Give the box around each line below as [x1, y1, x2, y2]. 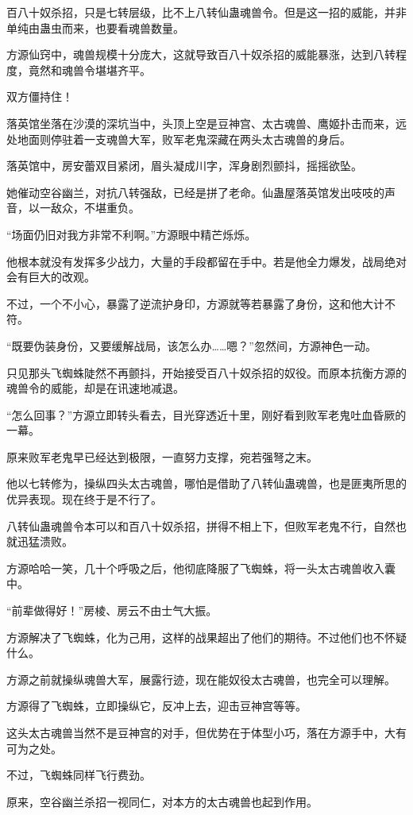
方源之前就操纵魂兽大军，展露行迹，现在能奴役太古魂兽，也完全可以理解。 [6, 670, 396, 687]
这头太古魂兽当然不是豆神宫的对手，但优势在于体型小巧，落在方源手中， [6, 724, 384, 740]
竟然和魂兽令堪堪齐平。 [28, 61, 151, 78]
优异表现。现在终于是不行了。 [6, 491, 162, 508]
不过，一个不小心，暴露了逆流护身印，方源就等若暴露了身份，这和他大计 [6, 295, 384, 311]
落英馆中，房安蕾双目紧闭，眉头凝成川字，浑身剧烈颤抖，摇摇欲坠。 [6, 157, 362, 174]
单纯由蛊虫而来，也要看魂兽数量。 [6, 19, 184, 36]
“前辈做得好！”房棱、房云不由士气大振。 [6, 602, 218, 619]
